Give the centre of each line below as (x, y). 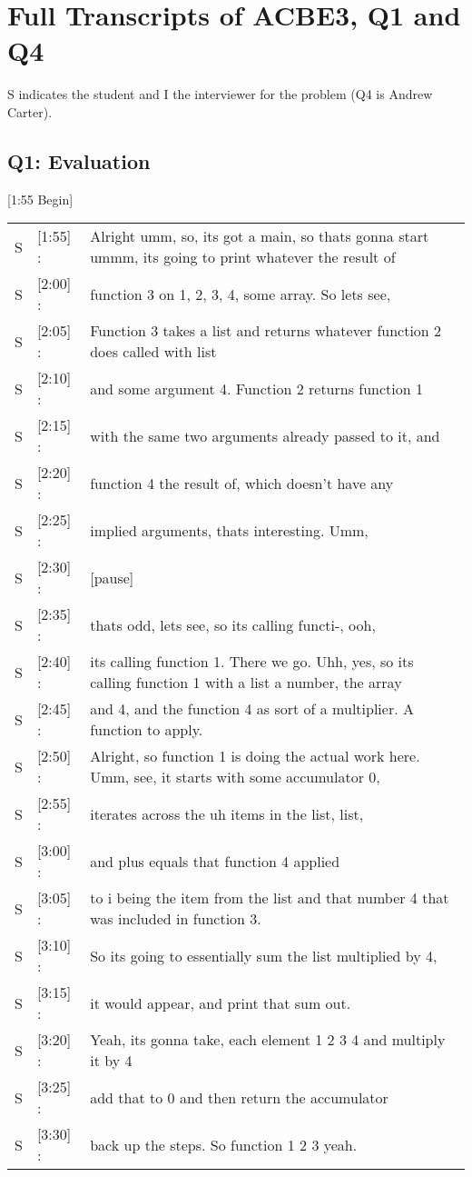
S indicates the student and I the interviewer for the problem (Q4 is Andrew (220, 94)
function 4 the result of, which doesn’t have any (242, 483)
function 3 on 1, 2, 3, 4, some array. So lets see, (241, 294)
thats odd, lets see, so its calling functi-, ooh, (233, 624)
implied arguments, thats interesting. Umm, (229, 530)
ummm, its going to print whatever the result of (243, 257)
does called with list (153, 352)
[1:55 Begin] (40, 199)
